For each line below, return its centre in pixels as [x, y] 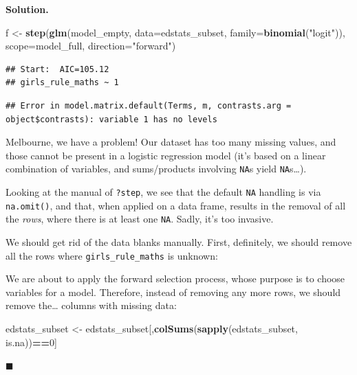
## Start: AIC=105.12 [57, 69]
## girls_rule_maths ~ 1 [62, 83]
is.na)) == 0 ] [31, 342]
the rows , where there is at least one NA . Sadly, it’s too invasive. [140, 219]
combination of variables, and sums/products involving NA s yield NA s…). [156, 169]
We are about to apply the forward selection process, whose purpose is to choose [175, 279]
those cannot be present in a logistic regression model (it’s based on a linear [166, 155]
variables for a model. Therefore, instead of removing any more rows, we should [173, 292]
